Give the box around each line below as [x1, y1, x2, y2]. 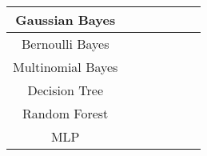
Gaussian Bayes [15, 10, 116, 29]
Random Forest [22, 104, 109, 122]
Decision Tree [27, 81, 103, 99]
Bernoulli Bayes [21, 34, 109, 53]
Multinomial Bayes [13, 58, 118, 76]
